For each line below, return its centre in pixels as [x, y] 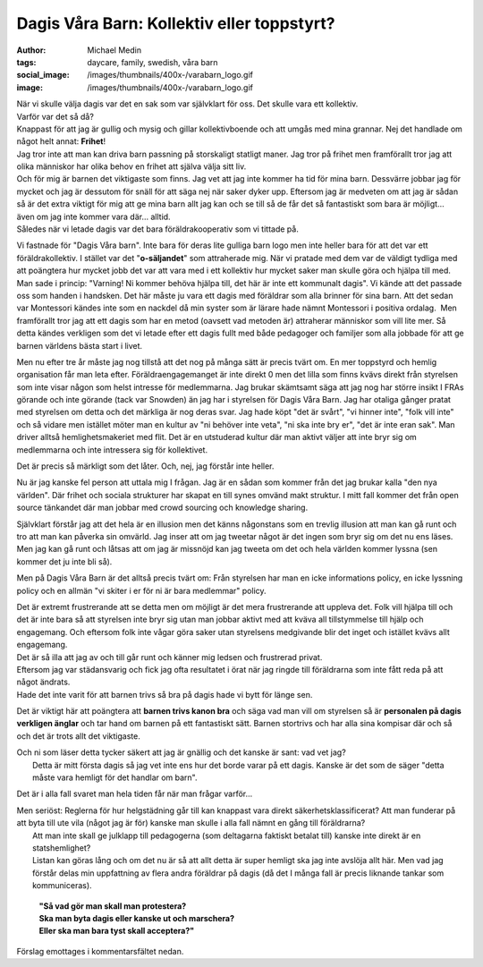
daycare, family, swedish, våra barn [153, 62]
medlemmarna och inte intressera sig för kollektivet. [112, 450]
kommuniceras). [63, 886]
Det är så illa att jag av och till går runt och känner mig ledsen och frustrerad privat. [169, 657]
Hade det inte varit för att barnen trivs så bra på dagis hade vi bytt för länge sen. [165, 694]
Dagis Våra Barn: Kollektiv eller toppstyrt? [176, 23]
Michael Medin [114, 50]
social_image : [43, 75]
